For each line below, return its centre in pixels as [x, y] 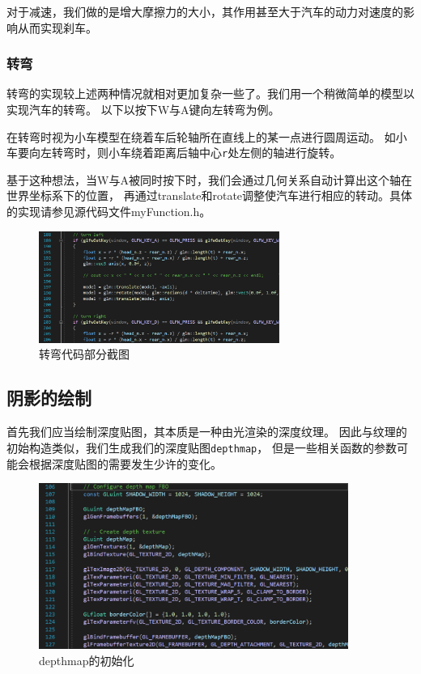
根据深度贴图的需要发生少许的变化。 [125, 463]
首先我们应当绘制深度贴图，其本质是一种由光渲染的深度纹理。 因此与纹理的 [207, 432]
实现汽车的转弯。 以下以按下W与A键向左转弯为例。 [143, 109]
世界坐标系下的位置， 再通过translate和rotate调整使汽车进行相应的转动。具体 [210, 195]
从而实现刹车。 [57, 27]
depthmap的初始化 [87, 660]
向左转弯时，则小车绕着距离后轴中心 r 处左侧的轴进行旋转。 [185, 153]
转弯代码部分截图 [84, 354]
